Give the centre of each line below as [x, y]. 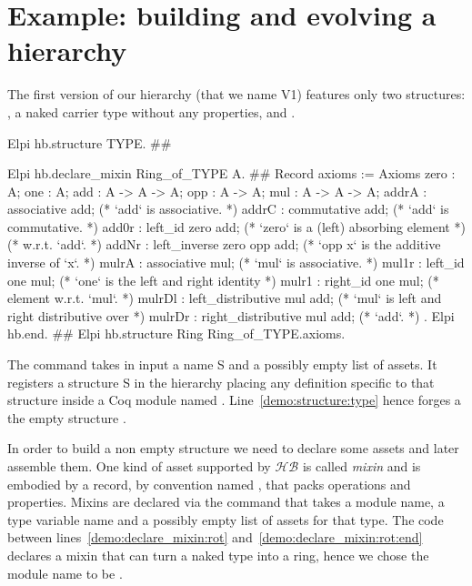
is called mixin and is [362, 466]
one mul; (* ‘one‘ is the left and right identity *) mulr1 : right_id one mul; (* [223, 280]
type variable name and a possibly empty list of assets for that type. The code [226, 519]
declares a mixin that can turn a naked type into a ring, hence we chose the [218, 555]
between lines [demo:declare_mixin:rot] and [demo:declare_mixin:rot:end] [215, 537]
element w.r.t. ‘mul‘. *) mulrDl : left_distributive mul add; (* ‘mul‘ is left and [225, 298]
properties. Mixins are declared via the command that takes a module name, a [226, 502]
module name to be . [65, 573]
